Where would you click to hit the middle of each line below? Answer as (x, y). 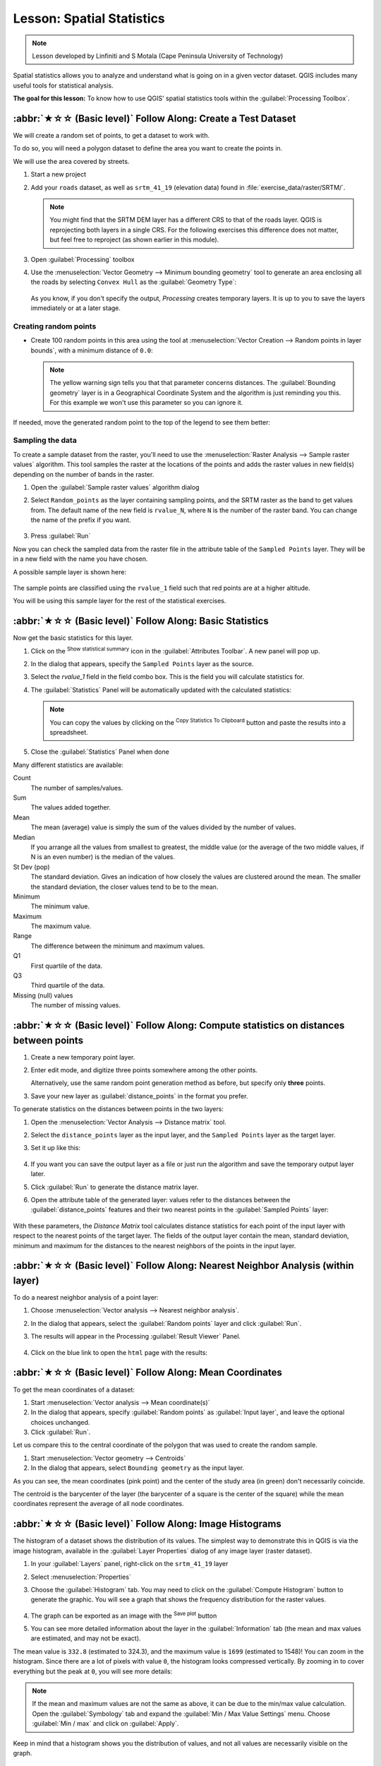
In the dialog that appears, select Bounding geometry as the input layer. (138, 1468)
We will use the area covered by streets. (71, 161)
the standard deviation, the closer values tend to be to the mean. (125, 887)
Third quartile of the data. (68, 985)
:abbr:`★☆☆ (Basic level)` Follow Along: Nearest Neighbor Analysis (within (183, 1266)
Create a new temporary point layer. (83, 1057)
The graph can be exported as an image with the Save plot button (124, 1615)
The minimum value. (60, 906)
